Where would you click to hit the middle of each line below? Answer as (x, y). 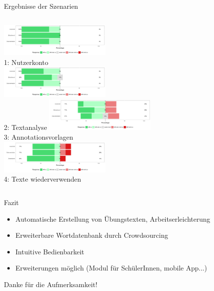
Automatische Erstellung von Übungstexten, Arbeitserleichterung (113, 218)
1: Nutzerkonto (26, 62)
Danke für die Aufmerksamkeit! (51, 284)
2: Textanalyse (26, 127)
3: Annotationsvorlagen (39, 136)
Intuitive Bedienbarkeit (50, 251)
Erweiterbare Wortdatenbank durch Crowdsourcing (92, 235)
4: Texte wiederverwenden (43, 179)
